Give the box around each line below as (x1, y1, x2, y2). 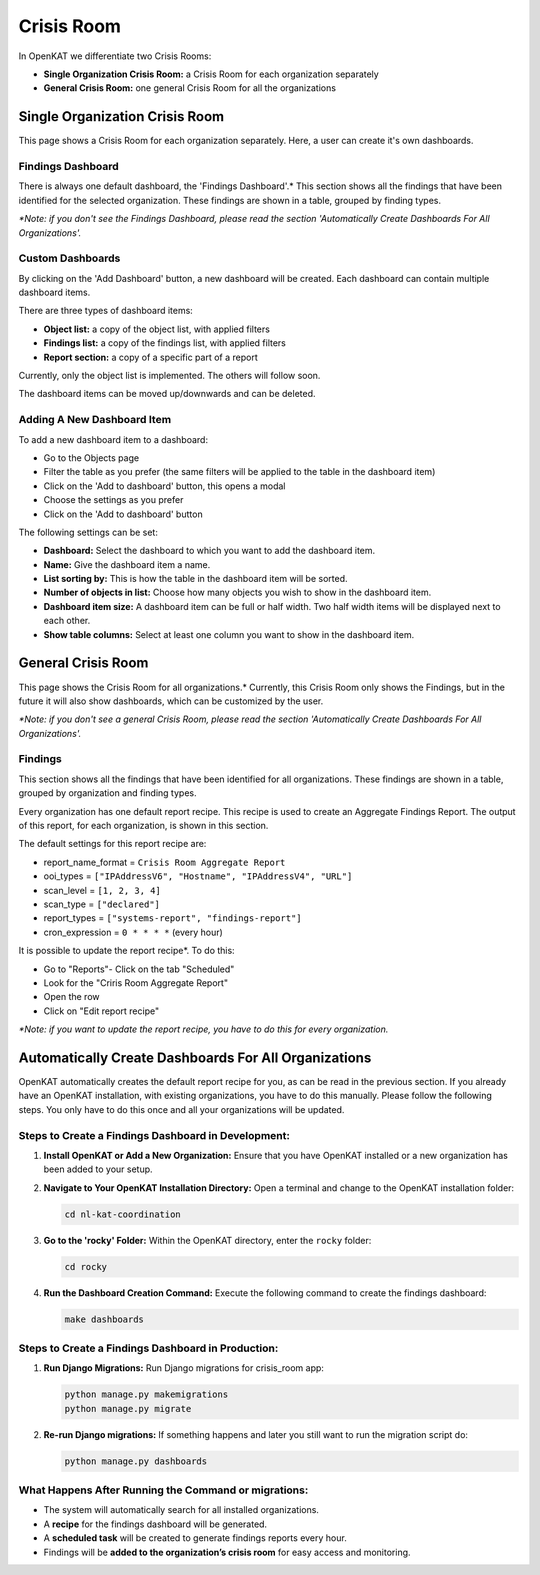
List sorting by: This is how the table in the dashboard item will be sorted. (43, 573, 348, 585)
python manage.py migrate (64, 1403, 192, 1414)
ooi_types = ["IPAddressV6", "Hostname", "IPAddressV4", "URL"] (43, 870, 353, 882)
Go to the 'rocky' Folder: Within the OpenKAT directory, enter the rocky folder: (43, 1234, 372, 1246)
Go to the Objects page (43, 451, 140, 464)
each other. (43, 615, 91, 627)
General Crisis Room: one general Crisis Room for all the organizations (43, 82, 337, 94)
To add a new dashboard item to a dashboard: (18, 433, 209, 445)
